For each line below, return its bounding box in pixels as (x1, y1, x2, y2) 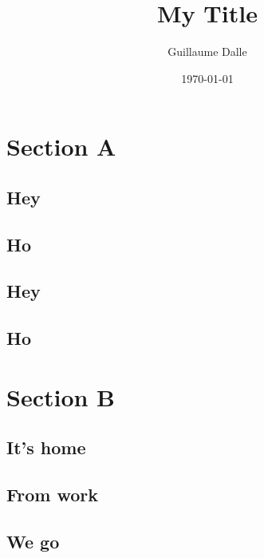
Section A (6, 130, 116, 163)
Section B (6, 380, 116, 413)
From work (6, 482, 98, 507)
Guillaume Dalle (167, 43, 247, 60)
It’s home (6, 435, 86, 460)
